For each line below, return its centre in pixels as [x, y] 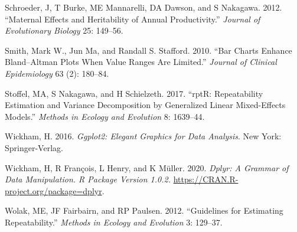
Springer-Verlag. [34, 147]
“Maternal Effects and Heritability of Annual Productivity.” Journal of [133, 19]
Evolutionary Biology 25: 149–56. [64, 30]
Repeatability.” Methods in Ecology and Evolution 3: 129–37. [114, 222]
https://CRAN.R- [206, 179]
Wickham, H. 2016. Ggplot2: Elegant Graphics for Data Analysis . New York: [143, 136]
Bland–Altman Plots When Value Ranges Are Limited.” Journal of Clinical [141, 62]
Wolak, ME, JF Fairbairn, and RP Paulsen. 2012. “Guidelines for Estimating [144, 210]
